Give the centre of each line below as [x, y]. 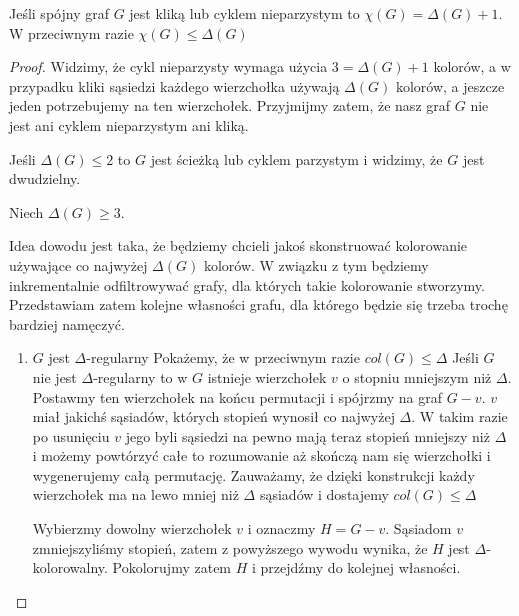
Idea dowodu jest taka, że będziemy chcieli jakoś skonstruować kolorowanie [238, 245]
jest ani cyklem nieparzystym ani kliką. [129, 124]
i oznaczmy [281, 528]
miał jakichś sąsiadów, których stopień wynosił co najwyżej [213, 416]
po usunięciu [71, 435]
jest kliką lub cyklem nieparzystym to [244, 13]
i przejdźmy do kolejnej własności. [356, 567]
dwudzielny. [45, 178]
